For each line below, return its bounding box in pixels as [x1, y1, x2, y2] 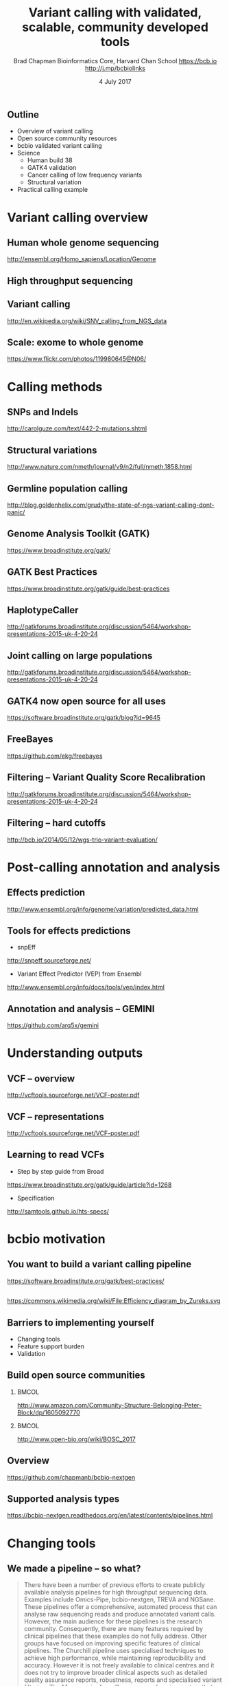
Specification [16, 1194, 55, 1202]
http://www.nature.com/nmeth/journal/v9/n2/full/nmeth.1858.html [7, 463, 192, 471]
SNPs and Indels [7, 406, 79, 417]
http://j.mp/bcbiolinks [84, 64, 146, 72]
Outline [7, 109, 39, 120]
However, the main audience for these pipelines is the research [23, 1617, 202, 1625]
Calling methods [7, 379, 103, 395]
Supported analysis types [7, 1493, 120, 1504]
